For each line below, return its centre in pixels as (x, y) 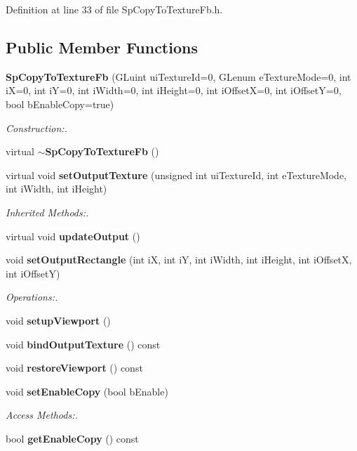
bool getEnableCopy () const (72, 438)
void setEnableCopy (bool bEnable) (87, 391)
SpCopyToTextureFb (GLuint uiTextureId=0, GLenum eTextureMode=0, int (178, 76)
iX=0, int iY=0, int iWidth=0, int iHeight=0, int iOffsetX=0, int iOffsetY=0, (174, 90)
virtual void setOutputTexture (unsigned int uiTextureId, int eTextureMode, (176, 175)
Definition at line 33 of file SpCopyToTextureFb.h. (114, 9)
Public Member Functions (102, 47)
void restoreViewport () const (74, 368)
